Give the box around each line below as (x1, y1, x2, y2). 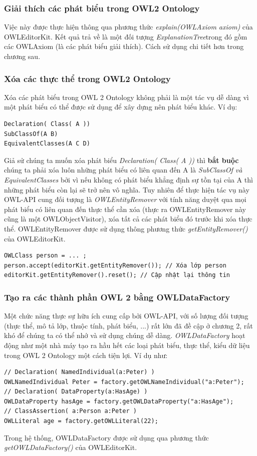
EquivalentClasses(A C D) (4, 140, 90, 147)
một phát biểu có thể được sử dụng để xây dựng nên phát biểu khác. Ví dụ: (4, 101, 237, 112)
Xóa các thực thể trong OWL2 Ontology (4, 72, 171, 84)
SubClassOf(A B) (4, 130, 58, 137)
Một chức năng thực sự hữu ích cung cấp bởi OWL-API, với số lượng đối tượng (4, 310, 248, 321)
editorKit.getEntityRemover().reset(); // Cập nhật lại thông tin (4, 271, 230, 279)
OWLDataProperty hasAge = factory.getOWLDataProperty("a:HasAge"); (4, 397, 234, 405)
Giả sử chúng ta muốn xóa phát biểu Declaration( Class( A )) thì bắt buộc (4, 154, 239, 165)
